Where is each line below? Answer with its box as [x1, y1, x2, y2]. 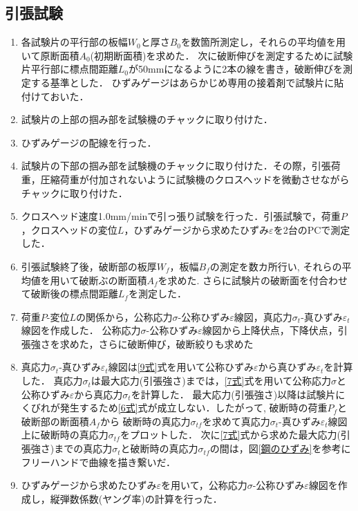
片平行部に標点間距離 [21, 62, 118, 76]
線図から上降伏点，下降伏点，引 [202, 323, 348, 337]
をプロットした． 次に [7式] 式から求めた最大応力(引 [120, 427, 350, 442]
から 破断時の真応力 [100, 414, 191, 428]
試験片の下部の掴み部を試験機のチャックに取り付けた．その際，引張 [21, 158, 331, 173]
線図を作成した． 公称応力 [21, 323, 141, 337]
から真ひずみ [258, 360, 317, 374]
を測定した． [128, 286, 187, 301]
